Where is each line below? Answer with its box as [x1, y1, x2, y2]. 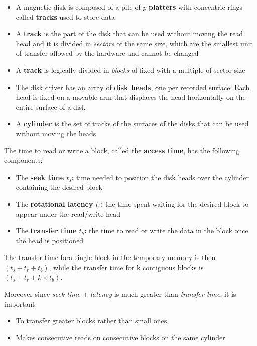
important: [4, 298, 37, 309]
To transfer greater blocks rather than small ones [16, 315, 167, 326]
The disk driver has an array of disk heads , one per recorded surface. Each [16, 81, 250, 92]
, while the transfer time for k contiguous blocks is [49, 262, 204, 272]
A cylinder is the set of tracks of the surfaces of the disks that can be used [16, 118, 249, 129]
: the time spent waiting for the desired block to [100, 198, 249, 209]
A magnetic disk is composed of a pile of [16, 2, 141, 12]
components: [4, 155, 43, 165]
